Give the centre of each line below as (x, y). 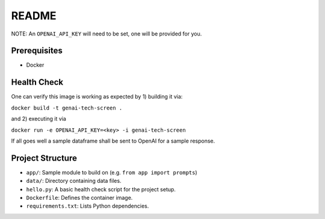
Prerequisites (37, 51)
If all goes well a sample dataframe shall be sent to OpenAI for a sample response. (113, 141)
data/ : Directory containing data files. (74, 181)
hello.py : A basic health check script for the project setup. (101, 189)
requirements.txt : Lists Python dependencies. (88, 206)
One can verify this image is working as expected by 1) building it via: (97, 97)
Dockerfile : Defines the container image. (79, 198)
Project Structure (44, 158)
